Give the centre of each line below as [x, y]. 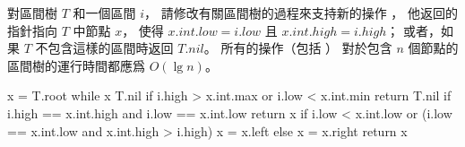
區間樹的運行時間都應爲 [76, 65]
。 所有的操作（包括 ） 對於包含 [298, 48]
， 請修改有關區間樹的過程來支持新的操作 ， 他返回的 [301, 13]
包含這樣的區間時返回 [111, 48]
